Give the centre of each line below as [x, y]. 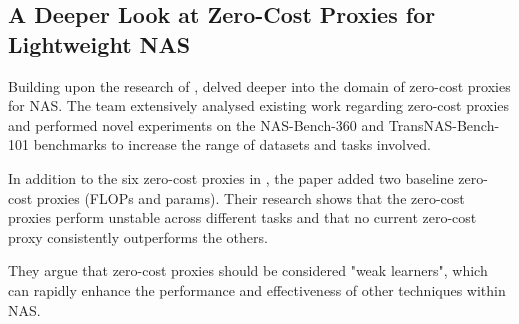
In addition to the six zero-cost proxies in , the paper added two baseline [231, 177]
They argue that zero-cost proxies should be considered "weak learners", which [248, 270]
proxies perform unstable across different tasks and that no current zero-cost [242, 217]
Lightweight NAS [99, 43]
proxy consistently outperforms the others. [138, 236]
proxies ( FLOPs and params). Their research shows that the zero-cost [250, 197]
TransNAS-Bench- [444, 124]
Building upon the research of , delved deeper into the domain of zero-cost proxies [259, 85]
